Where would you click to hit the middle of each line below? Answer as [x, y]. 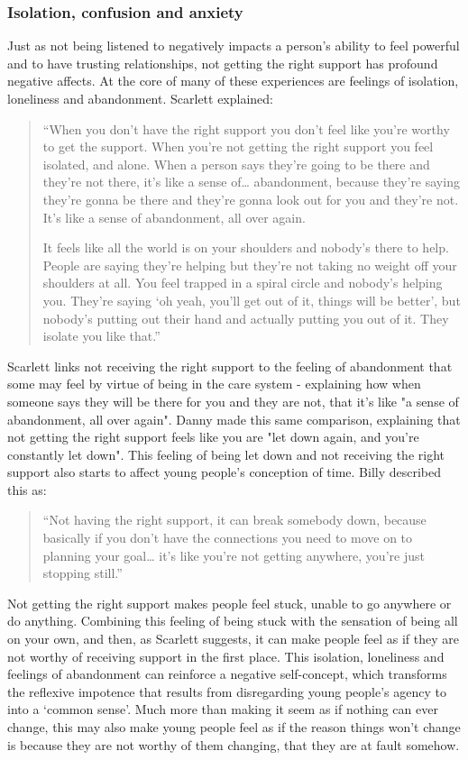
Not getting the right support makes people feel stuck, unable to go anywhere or [229, 603]
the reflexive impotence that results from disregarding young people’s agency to [227, 691]
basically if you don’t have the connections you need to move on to [228, 538]
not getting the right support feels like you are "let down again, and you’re [213, 437]
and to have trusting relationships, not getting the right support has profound [223, 63]
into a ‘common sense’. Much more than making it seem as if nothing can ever [223, 709]
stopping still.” [83, 573]
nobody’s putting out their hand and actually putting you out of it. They [246, 318]
